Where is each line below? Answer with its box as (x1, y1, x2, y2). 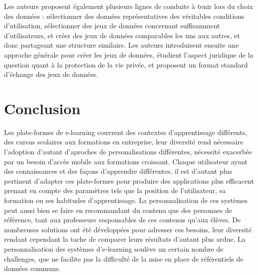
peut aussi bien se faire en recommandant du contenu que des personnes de (4, 205, 232, 215)
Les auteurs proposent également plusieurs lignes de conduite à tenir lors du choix (4, 1, 254, 11)
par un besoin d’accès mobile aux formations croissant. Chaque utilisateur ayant (4, 156, 248, 166)
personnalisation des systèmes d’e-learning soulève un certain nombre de (4, 244, 224, 254)
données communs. (4, 263, 61, 274)
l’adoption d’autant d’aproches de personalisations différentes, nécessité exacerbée (4, 146, 253, 157)
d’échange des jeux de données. (4, 69, 98, 79)
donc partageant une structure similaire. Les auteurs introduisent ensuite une (4, 40, 239, 50)
